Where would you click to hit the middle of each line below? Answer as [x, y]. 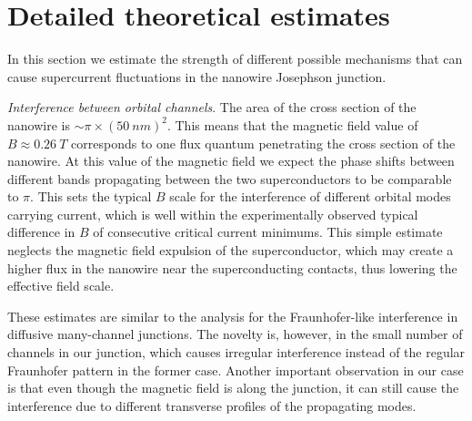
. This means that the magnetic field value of [292, 124]
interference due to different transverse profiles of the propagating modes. [212, 405]
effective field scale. [61, 286]
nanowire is [39, 124]
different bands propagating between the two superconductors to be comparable [230, 178]
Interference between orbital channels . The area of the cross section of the [212, 107]
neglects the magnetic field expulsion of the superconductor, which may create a [231, 250]
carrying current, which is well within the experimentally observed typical [213, 214]
